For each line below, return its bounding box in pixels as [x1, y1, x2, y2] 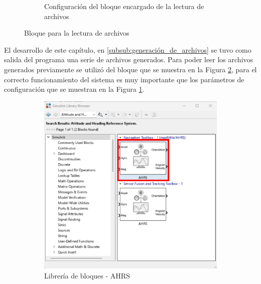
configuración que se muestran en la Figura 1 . [4, 84, 145, 94]
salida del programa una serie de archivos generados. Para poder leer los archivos [4, 54, 253, 65]
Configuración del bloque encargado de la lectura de [44, 1, 204, 11]
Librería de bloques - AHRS [44, 270, 130, 281]
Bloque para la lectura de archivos [24, 28, 129, 38]
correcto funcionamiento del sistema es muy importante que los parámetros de [4, 74, 244, 84]
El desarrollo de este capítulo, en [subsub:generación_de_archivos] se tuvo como [4, 44, 251, 55]
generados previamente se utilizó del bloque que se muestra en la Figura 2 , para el [4, 64, 257, 74]
